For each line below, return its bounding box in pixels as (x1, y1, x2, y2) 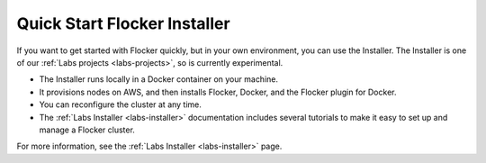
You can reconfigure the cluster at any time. (39, 99, 202, 110)
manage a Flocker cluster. (39, 124, 135, 135)
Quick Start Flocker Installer (16, 14, 230, 33)
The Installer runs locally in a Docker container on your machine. (39, 74, 279, 85)
